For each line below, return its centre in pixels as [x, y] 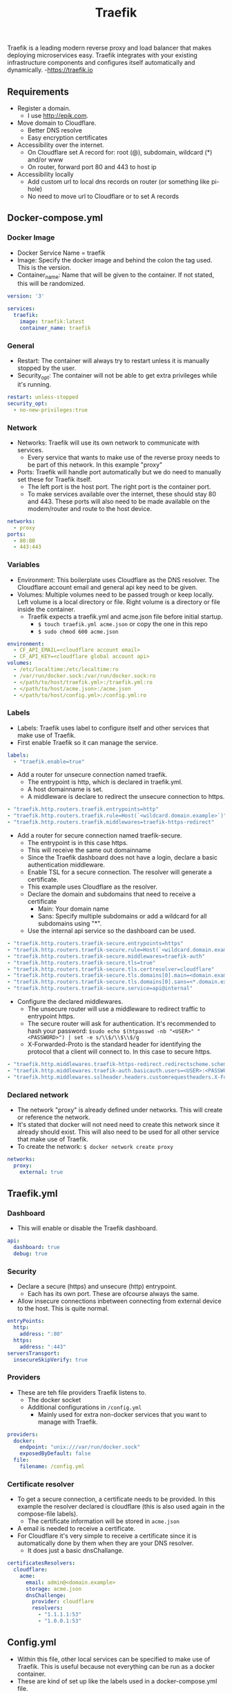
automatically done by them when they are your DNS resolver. [105, 1543]
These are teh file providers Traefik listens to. [81, 1392]
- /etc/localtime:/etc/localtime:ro [66, 670]
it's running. [34, 384]
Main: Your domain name [73, 909]
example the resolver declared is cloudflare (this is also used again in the [121, 1507]
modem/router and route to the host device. [89, 508]
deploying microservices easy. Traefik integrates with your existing [103, 55]
